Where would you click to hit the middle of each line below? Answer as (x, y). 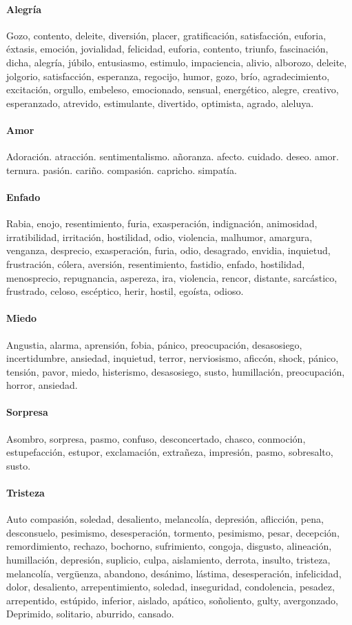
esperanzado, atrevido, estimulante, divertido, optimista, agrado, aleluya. (160, 103)
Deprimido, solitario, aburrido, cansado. (90, 614)
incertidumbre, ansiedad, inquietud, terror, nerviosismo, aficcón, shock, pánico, (173, 358)
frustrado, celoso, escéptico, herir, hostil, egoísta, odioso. (125, 291)
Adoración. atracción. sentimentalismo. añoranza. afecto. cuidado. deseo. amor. (173, 156)
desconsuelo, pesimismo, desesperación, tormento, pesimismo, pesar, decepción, (173, 532)
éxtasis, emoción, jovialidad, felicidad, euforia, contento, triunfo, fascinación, (167, 49)
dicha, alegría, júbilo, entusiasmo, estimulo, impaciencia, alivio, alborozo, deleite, (177, 62)
